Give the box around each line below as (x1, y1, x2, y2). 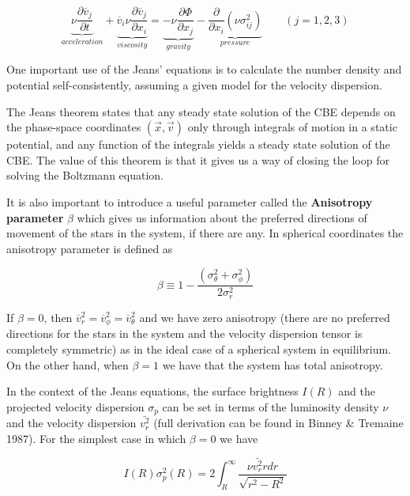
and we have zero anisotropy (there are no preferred (139, 309, 390, 325)
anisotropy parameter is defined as (6, 240, 173, 256)
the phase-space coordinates (6, 119, 141, 135)
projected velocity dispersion (6, 398, 145, 415)
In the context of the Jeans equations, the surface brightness (6, 383, 299, 399)
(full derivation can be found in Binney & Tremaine (153, 415, 404, 431)
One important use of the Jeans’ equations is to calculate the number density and (6, 61, 402, 78)
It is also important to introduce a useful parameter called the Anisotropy (6, 193, 373, 210)
